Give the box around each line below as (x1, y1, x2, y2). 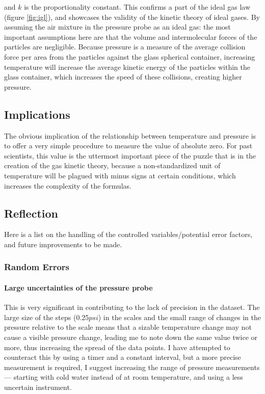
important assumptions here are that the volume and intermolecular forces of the (4, 31, 257, 42)
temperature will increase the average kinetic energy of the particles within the (4, 61, 250, 72)
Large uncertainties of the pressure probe (4, 282, 153, 293)
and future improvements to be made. (4, 239, 122, 249)
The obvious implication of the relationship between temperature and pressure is (4, 130, 256, 141)
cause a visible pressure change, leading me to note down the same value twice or (4, 331, 258, 342)
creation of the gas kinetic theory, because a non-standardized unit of (4, 160, 221, 171)
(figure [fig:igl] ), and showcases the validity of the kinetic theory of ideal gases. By (4, 11, 260, 22)
